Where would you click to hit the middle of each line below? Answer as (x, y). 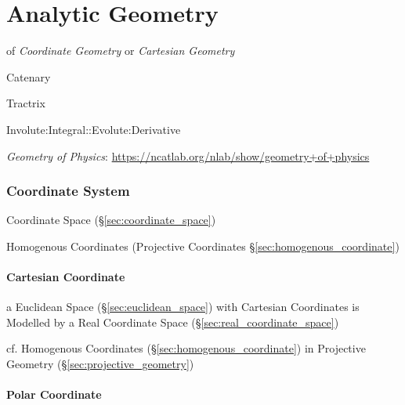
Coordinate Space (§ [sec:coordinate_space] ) (111, 220)
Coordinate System (68, 191)
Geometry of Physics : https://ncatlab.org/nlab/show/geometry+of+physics (188, 155)
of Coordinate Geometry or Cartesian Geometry (121, 51)
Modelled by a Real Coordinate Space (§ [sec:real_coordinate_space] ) (173, 322)
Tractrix (26, 103)
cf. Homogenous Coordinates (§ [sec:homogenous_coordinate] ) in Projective (186, 348)
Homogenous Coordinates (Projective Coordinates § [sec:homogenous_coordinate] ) (203, 246)
